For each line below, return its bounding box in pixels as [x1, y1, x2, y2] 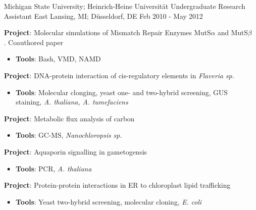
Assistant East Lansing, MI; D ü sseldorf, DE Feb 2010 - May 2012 [4, 10, 203, 21]
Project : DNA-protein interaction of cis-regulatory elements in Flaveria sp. [4, 70, 234, 80]
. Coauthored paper [4, 37, 63, 47]
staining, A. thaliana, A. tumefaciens [15, 97, 128, 107]
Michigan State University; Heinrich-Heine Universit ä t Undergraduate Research [4, 1, 246, 11]
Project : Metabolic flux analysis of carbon [4, 113, 135, 123]
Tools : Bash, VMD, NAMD [15, 53, 101, 64]
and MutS [217, 27, 248, 38]
